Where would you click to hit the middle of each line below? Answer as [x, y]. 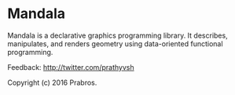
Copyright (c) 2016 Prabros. [52, 82]
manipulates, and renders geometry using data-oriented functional [115, 43]
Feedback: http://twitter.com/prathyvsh [71, 67]
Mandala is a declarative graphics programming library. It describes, [118, 35]
